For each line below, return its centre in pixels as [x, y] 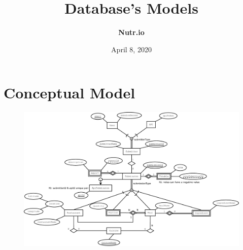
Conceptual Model [70, 93]
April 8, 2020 [131, 49]
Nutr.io [131, 32]
